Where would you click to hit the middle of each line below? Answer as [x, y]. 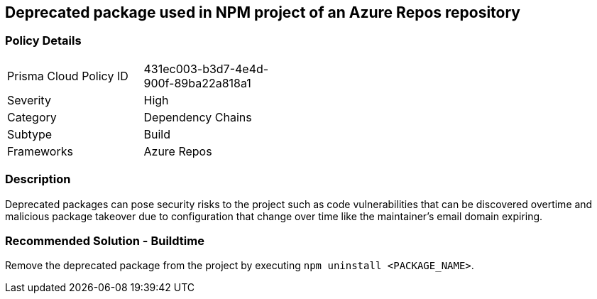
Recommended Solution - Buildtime [105, 240]
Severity [29, 100]
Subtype [30, 134]
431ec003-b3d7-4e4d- [206, 69]
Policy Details [43, 41]
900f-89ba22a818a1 [197, 83]
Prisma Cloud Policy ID [68, 76]
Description [38, 179]
